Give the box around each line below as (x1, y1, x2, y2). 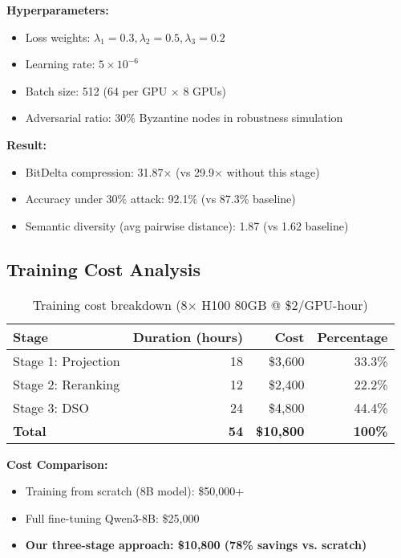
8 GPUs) (183, 82, 227, 99)
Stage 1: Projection (13, 351, 120, 370)
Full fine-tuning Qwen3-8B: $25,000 (25, 509, 200, 526)
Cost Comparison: (6, 455, 108, 472)
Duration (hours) (132, 327, 244, 346)
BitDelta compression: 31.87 (25, 163, 164, 180)
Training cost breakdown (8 (32, 295, 188, 314)
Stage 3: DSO (13, 397, 89, 417)
